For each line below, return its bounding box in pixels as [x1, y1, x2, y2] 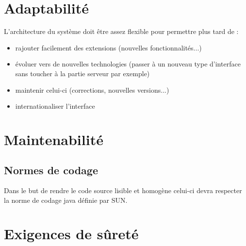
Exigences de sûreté [4, 223, 139, 243]
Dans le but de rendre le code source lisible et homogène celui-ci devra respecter [4, 185, 242, 196]
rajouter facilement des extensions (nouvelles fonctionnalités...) [15, 42, 202, 52]
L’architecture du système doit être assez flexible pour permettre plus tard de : [4, 26, 239, 36]
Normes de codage [4, 163, 98, 178]
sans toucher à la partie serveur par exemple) [15, 68, 150, 78]
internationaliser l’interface [15, 101, 95, 111]
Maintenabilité [4, 129, 103, 149]
